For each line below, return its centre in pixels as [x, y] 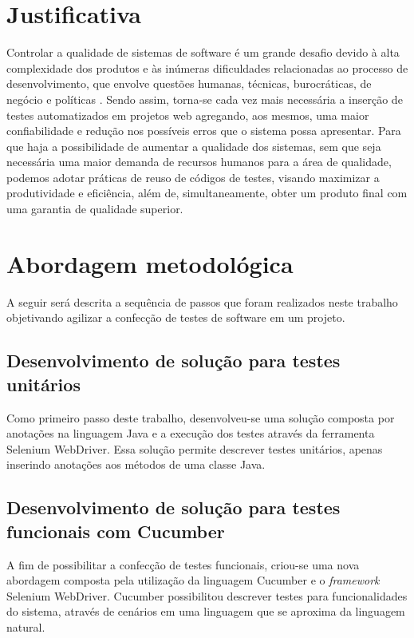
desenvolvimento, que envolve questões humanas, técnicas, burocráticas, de [189, 83]
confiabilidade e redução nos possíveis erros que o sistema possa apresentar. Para [204, 131]
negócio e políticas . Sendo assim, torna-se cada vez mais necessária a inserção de [205, 99]
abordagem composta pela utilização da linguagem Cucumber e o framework [193, 580]
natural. [26, 626]
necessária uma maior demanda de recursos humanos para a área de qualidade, [199, 162]
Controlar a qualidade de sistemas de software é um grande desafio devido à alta [203, 52]
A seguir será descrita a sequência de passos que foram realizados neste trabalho [202, 301]
